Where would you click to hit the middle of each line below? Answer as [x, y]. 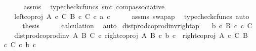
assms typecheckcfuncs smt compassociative [94, 6]
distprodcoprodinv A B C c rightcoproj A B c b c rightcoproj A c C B [131, 35]
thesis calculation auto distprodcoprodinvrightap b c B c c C [137, 25]
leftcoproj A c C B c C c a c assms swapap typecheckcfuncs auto [132, 16]
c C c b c [20, 44]
